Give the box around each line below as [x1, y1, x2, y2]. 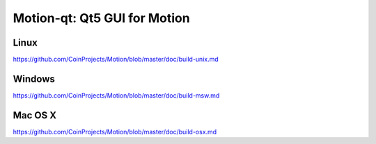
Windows [13, 73, 55, 84]
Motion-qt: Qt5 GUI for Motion [13, 10, 191, 26]
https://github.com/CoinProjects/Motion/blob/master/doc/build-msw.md [13, 91, 220, 100]
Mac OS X [13, 109, 57, 121]
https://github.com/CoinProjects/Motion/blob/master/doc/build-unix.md [13, 55, 219, 64]
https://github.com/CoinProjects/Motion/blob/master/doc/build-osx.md [13, 127, 217, 136]
